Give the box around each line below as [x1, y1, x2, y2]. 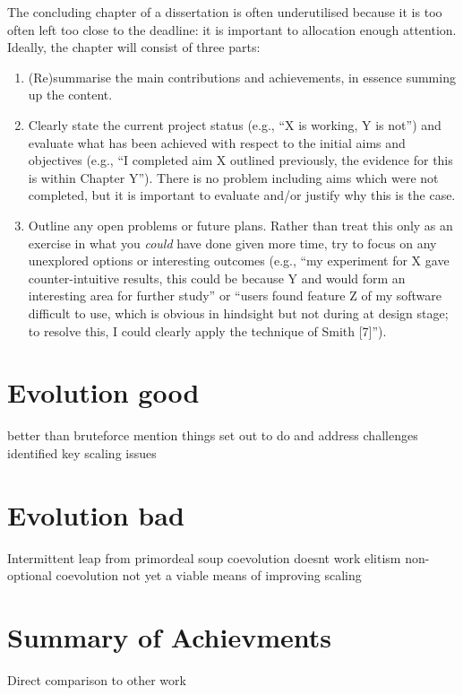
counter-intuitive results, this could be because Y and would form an [28, 268, 406, 287]
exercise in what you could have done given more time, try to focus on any [28, 233, 437, 252]
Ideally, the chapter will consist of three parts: [7, 38, 261, 56]
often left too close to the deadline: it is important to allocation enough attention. [7, 20, 457, 39]
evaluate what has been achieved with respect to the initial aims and [28, 133, 406, 152]
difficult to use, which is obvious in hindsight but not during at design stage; [28, 303, 449, 322]
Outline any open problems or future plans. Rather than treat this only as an [28, 215, 453, 234]
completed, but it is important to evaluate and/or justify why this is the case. [28, 186, 456, 204]
